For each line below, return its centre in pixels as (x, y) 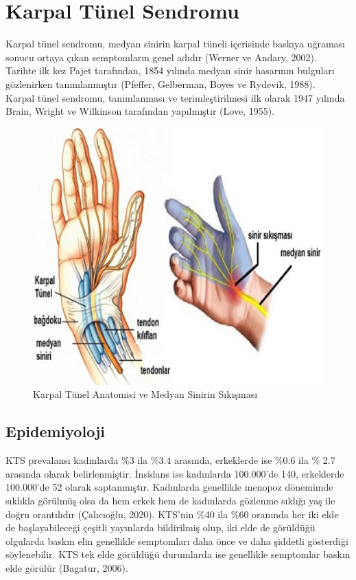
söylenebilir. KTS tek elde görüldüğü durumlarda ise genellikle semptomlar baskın (178, 554)
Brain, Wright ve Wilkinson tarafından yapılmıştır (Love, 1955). (140, 111)
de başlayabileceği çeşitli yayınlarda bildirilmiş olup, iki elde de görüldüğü (161, 527)
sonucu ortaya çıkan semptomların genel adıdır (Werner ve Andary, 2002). (161, 57)
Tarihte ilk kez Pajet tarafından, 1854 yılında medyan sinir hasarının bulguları (170, 70)
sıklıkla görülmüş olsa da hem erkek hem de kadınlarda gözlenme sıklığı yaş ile (170, 500)
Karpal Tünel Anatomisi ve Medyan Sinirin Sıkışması (145, 394)
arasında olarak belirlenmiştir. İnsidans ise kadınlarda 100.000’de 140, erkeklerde (175, 473)
